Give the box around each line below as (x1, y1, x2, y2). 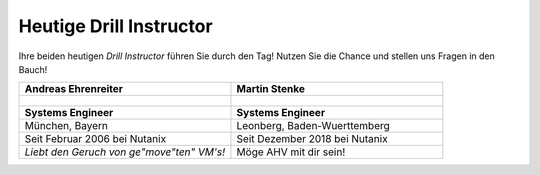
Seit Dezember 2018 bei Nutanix (236, 132, 389, 146)
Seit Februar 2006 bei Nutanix (24, 132, 167, 146)
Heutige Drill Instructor (18, 15, 214, 37)
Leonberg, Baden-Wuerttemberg (236, 119, 390, 133)
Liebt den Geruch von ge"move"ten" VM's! (24, 145, 226, 159)
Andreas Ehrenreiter (24, 82, 124, 96)
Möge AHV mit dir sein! (236, 145, 346, 159)
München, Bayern (24, 119, 109, 133)
